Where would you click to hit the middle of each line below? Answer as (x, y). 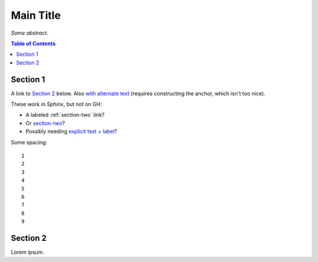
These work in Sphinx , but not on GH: (57, 104)
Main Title (36, 15)
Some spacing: (29, 142)
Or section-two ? (45, 123)
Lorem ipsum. (27, 252)
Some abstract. (30, 33)
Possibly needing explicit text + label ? (71, 132)
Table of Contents (33, 43)
